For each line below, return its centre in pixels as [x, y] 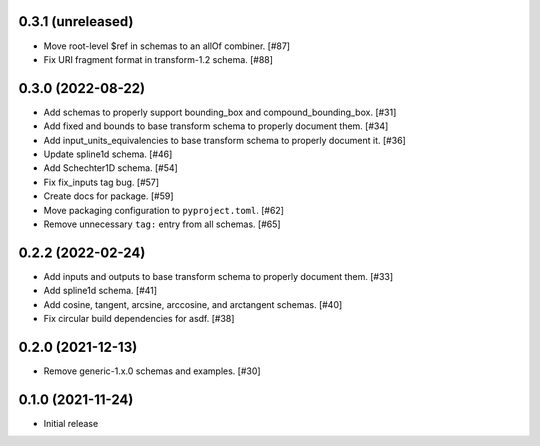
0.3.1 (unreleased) [76, 21]
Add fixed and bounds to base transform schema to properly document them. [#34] [216, 126]
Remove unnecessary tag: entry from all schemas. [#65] [162, 224]
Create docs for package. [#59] [108, 196]
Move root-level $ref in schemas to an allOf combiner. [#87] [166, 46]
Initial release [71, 423]
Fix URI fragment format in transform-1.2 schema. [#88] [158, 59]
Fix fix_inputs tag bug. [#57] [101, 182]
